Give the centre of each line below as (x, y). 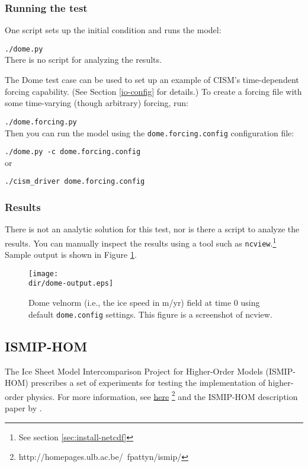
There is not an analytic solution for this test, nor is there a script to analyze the (152, 229)
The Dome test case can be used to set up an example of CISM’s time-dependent (152, 80)
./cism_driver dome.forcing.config (75, 182)
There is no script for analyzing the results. (83, 60)
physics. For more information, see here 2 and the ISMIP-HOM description (162, 395)
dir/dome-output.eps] (71, 284)
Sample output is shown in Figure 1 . (71, 255)
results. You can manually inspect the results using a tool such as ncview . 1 (141, 242)
